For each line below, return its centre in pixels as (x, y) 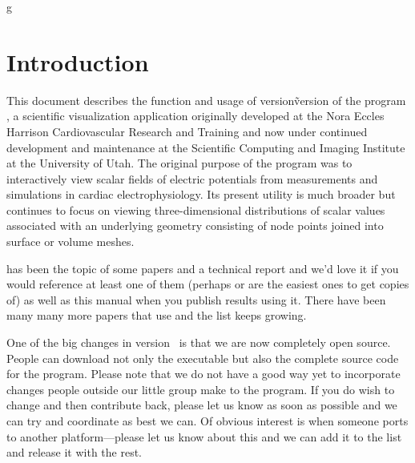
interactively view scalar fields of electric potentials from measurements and (192, 178)
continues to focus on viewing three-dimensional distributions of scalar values (196, 209)
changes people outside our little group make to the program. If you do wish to (201, 389)
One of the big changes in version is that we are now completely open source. (199, 342)
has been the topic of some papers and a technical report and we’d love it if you (203, 268)
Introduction (78, 61)
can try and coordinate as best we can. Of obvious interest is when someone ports (207, 421)
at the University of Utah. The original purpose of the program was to (179, 163)
